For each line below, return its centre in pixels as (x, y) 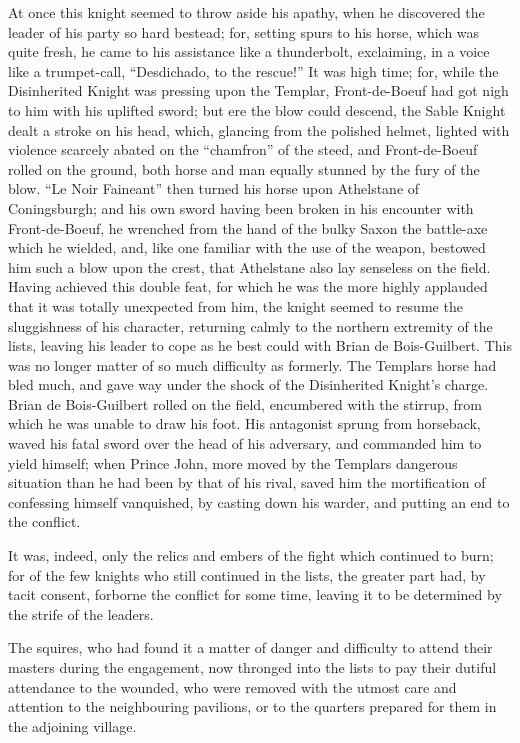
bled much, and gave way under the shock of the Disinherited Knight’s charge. (248, 384)
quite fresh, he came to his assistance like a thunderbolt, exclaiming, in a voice (249, 51)
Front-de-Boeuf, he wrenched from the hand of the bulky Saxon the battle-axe (248, 227)
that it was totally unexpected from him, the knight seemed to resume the (235, 305)
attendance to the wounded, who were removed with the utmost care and (232, 686)
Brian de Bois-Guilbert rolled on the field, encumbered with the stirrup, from (245, 403)
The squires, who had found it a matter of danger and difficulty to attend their (250, 647)
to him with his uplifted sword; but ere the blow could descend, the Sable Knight (257, 109)
